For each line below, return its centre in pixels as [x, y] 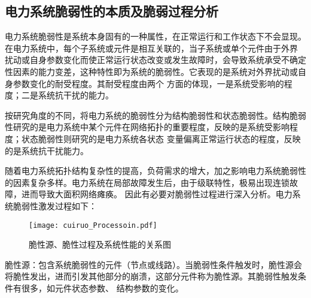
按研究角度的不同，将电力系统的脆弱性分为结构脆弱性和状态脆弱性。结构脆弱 [155, 115]
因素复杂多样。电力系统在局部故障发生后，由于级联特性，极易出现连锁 [151, 182]
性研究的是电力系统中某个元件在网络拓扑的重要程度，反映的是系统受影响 [147, 127]
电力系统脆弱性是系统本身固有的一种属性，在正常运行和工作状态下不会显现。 [155, 36]
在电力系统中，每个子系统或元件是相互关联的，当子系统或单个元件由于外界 [151, 48]
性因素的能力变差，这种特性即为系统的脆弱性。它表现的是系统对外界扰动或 [151, 71]
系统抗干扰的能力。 [76, 95]
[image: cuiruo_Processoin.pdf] [93, 225]
